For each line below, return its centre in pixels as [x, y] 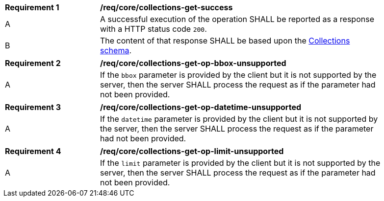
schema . [116, 50]
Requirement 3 [33, 107]
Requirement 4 [33, 151]
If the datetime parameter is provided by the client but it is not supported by [239, 119]
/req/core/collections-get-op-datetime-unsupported [201, 107]
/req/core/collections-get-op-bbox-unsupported [193, 63]
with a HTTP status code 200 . [154, 29]
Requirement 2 [33, 63]
